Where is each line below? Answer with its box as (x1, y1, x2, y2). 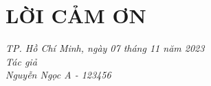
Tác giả (5, 54, 37, 68)
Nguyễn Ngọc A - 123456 (5, 68, 111, 82)
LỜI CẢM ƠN (5, 1, 146, 29)
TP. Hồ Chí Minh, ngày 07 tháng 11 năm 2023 (5, 41, 205, 55)
